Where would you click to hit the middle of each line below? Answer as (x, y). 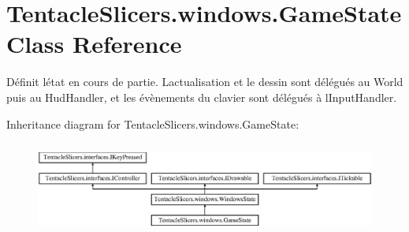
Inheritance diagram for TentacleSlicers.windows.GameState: (153, 123)
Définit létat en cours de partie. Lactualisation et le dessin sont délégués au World (205, 82)
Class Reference (94, 44)
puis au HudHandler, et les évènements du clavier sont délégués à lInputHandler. (202, 97)
